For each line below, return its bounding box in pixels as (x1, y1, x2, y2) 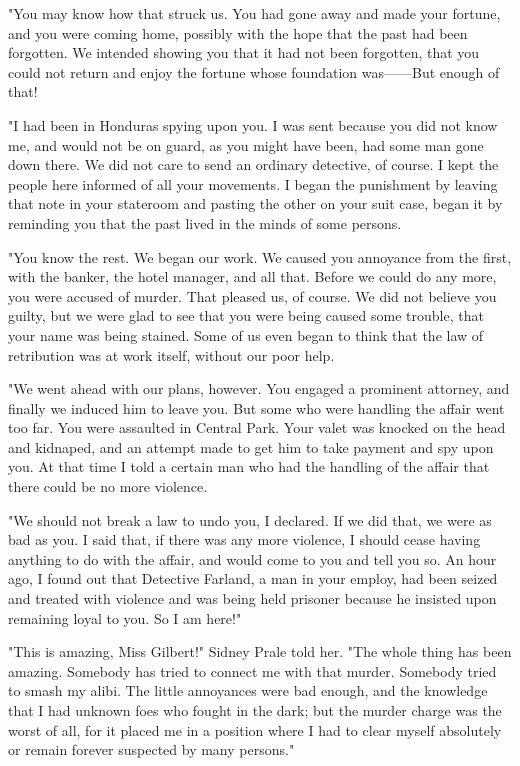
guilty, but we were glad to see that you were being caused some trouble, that (8, 305, 484, 326)
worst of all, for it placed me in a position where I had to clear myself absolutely (8, 719, 502, 740)
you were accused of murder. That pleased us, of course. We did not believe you (8, 285, 497, 306)
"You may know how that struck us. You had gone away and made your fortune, (8, 3, 501, 23)
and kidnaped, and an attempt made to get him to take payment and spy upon (8, 436, 494, 457)
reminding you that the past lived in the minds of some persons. (8, 212, 402, 233)
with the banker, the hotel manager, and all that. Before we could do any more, (8, 266, 497, 287)
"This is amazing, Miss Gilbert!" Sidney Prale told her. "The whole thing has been (8, 641, 512, 662)
